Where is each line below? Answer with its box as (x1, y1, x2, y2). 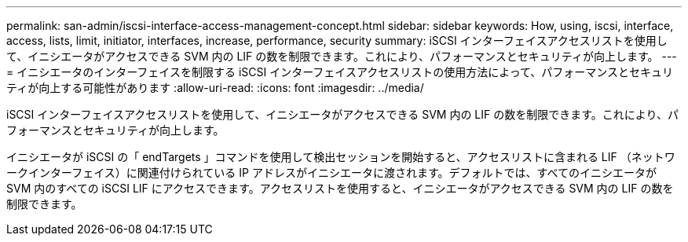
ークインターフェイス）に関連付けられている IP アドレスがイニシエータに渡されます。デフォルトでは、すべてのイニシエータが (6, 166, 657, 179)
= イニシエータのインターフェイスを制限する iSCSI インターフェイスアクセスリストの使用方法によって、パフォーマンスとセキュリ (6, 65, 674, 79)
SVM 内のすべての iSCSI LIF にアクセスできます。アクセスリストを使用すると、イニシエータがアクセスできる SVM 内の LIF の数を (6, 181, 674, 195)
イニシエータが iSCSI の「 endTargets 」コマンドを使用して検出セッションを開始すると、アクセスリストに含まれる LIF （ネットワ (6, 150, 675, 163)
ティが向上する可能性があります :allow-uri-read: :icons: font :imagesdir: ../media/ (6, 81, 424, 94)
